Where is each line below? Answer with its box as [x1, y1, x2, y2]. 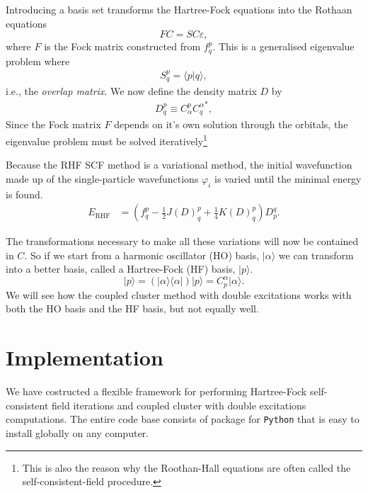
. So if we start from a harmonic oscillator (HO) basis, [24, 247, 260, 262]
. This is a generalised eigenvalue [212, 39, 355, 54]
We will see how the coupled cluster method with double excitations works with [6, 287, 352, 302]
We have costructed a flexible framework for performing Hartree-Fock [6, 384, 307, 399]
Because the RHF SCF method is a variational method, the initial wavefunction [6, 157, 352, 172]
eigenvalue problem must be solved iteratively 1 [6, 131, 207, 148]
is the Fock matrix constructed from [44, 39, 201, 54]
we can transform [278, 247, 354, 262]
